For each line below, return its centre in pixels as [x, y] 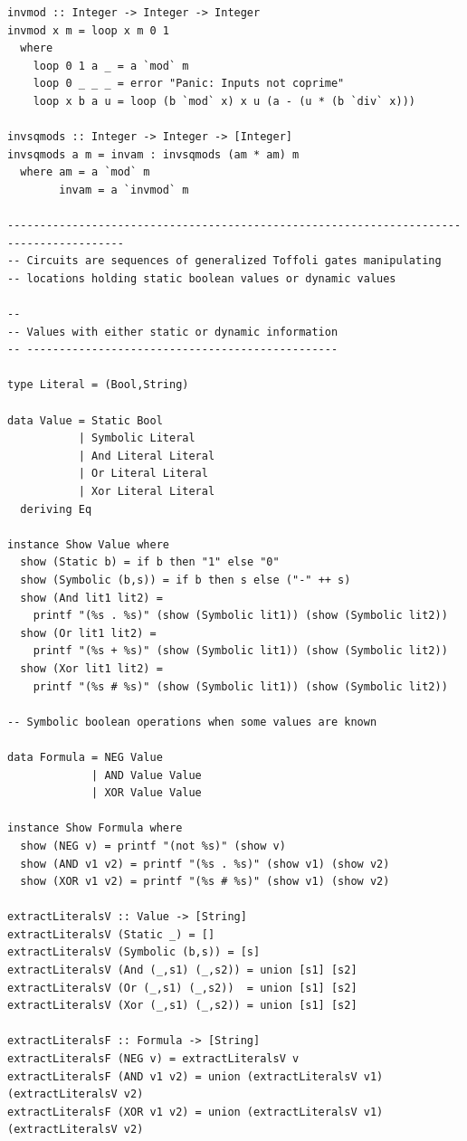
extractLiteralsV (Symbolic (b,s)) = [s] [134, 952]
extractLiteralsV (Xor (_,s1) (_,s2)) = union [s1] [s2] [182, 1006]
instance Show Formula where [95, 828]
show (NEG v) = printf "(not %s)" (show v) [153, 846]
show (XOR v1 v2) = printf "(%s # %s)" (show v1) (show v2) [205, 882]
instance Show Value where [88, 544]
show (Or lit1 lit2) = [88, 633]
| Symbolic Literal [137, 438]
